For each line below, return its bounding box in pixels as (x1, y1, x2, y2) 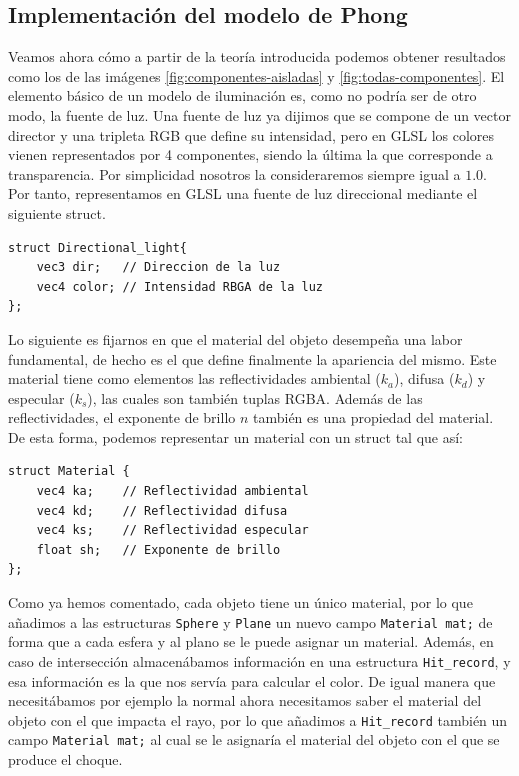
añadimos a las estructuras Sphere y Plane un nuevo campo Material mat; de (8, 611, 493, 632)
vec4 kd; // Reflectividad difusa (36, 503, 288, 518)
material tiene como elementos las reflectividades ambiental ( (8, 368, 381, 389)
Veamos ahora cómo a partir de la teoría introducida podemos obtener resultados (8, 46, 506, 67)
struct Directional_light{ (8, 240, 187, 255)
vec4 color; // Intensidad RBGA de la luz (36, 279, 323, 294)
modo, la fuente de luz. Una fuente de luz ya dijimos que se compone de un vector (8, 104, 511, 125)
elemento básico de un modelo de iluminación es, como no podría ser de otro (8, 85, 477, 106)
